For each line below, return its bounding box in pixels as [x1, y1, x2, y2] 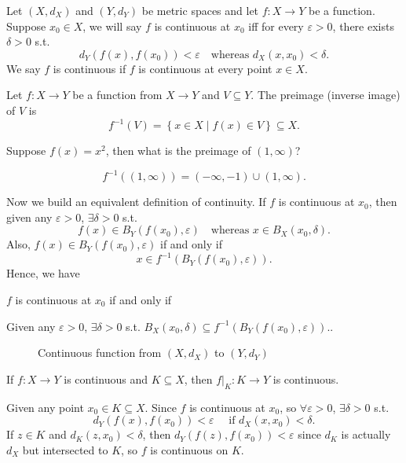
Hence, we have [6, 265, 80, 281]
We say [6, 60, 41, 76]
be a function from [72, 86, 163, 103]
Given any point [6, 399, 84, 415]
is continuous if [53, 60, 126, 76]
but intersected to [22, 441, 108, 457]
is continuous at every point [138, 60, 272, 76]
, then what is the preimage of [105, 142, 251, 159]
